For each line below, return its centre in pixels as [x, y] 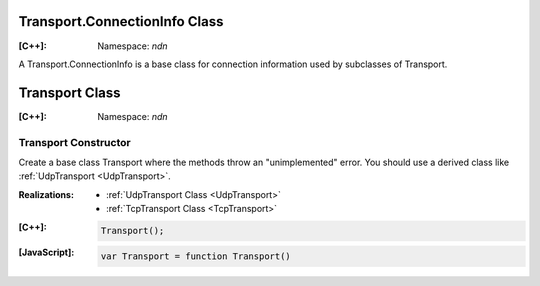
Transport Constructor [74, 142]
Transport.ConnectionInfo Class [121, 21]
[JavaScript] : [46, 252]
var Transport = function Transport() [196, 256]
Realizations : [46, 194]
